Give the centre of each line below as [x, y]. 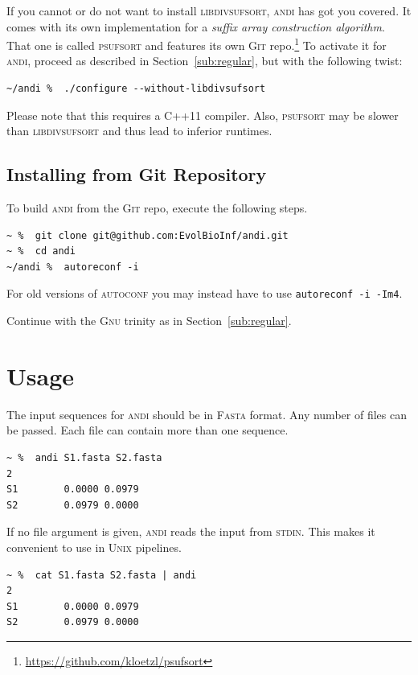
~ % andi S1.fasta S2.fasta [84, 457]
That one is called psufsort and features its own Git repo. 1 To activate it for [197, 44]
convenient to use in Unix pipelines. [94, 547]
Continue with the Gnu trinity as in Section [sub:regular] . [149, 321]
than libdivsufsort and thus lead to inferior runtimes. [139, 131]
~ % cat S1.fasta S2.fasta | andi [102, 575]
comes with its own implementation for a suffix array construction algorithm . [196, 26]
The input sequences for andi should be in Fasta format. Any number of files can [207, 414]
